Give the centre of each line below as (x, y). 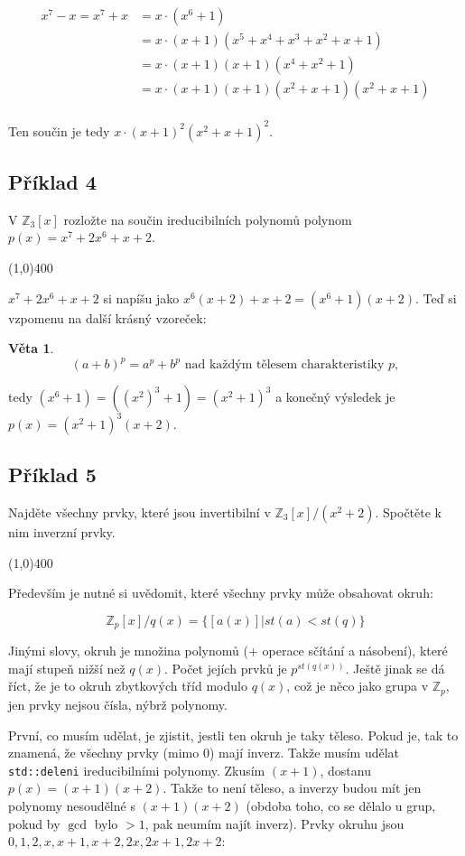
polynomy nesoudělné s (72, 805)
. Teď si (436, 298)
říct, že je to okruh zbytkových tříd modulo (128, 686)
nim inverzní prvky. (62, 532)
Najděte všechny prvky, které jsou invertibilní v (139, 512)
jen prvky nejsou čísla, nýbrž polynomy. (118, 704)
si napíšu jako (141, 298)
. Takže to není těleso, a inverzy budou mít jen (292, 788)
